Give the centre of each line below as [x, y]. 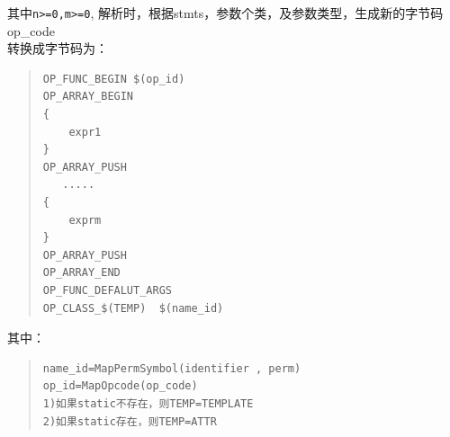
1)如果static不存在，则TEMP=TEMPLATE [148, 403]
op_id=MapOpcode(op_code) [120, 386]
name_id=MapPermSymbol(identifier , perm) [172, 368]
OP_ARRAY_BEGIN [88, 97]
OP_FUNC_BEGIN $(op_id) [114, 79]
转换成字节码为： [58, 48]
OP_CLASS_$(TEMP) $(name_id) [133, 308]
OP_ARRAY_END [81, 273]
